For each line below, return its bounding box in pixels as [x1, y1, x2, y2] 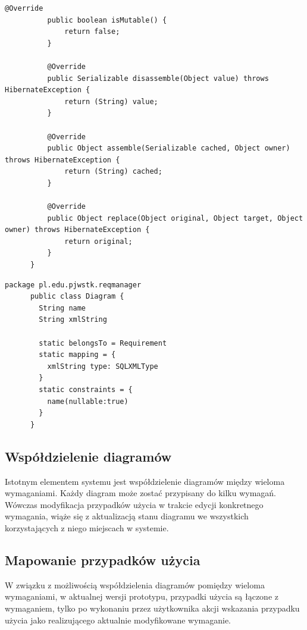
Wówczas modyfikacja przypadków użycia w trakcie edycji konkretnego [5, 498, 264, 510]
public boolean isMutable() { [47, 15, 167, 24]
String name [39, 303, 86, 312]
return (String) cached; [64, 167, 162, 176]
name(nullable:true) [47, 397, 129, 406]
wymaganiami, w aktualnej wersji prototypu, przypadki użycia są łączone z [5, 590, 278, 603]
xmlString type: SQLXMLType [47, 362, 158, 371]
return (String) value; [64, 97, 158, 106]
